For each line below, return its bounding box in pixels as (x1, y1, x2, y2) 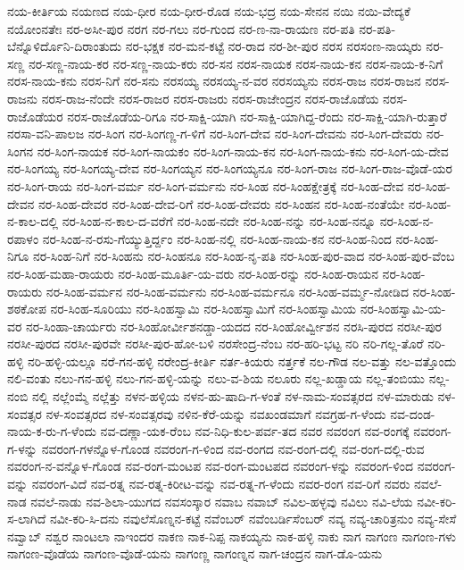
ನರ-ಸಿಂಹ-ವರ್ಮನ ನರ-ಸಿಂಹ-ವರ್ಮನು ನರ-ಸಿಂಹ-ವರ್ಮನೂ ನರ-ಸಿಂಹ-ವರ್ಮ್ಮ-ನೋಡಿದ (46, 281, 409, 300)
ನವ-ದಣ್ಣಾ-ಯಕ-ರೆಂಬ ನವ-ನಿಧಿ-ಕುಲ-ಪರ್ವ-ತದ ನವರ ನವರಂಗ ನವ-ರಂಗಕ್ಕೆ (100, 422, 410, 440)
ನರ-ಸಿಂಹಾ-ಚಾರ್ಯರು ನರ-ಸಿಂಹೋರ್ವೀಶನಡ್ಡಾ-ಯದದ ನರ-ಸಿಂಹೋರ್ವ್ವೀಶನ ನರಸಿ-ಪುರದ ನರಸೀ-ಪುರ (26, 316, 443, 335)
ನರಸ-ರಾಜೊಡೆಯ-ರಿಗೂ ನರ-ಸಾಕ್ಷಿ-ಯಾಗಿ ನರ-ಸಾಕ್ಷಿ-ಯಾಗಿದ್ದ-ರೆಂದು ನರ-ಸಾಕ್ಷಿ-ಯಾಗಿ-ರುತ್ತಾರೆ (67, 106, 447, 125)
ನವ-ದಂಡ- (390, 404, 435, 423)
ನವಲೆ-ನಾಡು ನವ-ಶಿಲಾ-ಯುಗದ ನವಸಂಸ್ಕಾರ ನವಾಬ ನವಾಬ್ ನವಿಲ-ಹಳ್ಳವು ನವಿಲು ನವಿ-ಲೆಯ (30, 491, 413, 510)
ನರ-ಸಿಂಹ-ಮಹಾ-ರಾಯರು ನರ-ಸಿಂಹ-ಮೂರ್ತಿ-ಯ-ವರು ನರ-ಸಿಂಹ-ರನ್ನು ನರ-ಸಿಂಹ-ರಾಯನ (7, 264, 378, 282)
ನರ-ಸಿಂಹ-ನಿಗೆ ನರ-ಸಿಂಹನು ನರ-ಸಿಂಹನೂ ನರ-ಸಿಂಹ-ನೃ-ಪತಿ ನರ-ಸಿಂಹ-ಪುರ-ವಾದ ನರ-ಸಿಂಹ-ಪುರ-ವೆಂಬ (32, 247, 455, 265)
